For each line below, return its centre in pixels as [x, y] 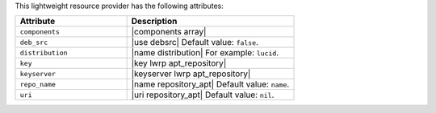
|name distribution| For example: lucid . [205, 53]
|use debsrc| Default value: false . [195, 42]
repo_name [38, 84]
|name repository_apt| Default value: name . [210, 84]
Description [154, 22]
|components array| [169, 32]
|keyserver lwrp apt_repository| [191, 74]
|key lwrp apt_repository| [179, 63]
